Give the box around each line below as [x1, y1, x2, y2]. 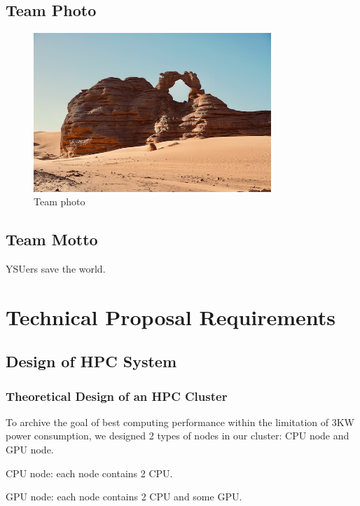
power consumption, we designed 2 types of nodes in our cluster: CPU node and [6, 428, 349, 443]
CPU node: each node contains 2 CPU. [6, 465, 173, 480]
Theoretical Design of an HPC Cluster [6, 387, 228, 404]
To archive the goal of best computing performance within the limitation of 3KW [6, 414, 354, 429]
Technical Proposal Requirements [6, 302, 336, 331]
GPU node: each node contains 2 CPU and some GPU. [6, 489, 242, 504]
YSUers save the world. [6, 261, 106, 275]
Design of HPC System [6, 350, 177, 372]
